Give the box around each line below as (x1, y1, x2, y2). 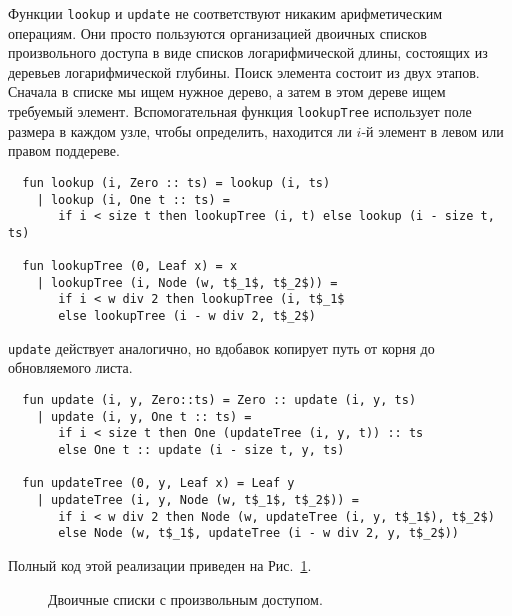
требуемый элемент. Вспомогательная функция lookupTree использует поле (8, 101, 472, 122)
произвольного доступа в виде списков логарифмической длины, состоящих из (8, 42, 488, 63)
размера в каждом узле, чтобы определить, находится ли (8, 120, 352, 141)
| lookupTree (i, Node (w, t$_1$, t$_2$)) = (36, 275, 338, 290)
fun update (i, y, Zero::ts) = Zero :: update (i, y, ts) (22, 393, 417, 408)
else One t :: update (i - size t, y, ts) (58, 443, 345, 457)
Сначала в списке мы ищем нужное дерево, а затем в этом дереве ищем (8, 81, 446, 102)
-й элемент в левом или (361, 120, 504, 141)
